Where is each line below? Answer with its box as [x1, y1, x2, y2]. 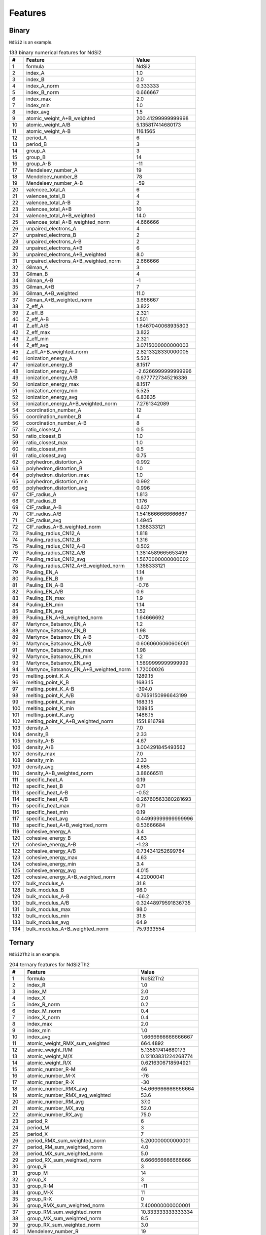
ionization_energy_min [26, 387, 78, 394]
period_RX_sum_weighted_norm [27, 1156, 102, 1163]
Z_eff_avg [26, 341, 49, 348]
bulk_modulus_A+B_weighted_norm [26, 925, 109, 932]
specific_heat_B [26, 782, 63, 789]
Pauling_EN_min [26, 601, 64, 608]
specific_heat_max [26, 802, 70, 809]
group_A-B [26, 160, 51, 167]
